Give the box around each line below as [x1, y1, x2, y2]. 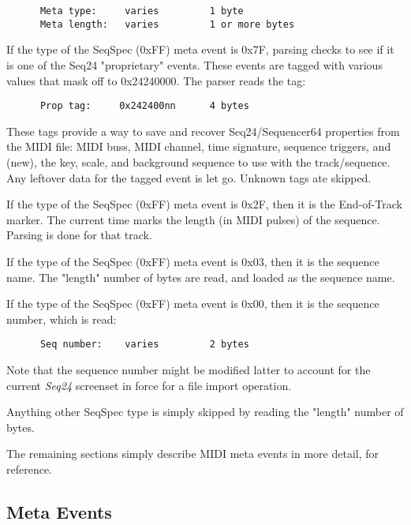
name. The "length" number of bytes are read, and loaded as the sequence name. [6, 268, 395, 285]
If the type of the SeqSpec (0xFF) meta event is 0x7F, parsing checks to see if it [6, 41, 394, 58]
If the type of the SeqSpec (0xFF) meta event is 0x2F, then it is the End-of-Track [6, 196, 402, 212]
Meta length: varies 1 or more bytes [39, 18, 295, 30]
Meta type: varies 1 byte [39, 6, 244, 17]
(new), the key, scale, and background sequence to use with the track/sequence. [6, 153, 390, 170]
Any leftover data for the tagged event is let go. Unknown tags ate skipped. [6, 169, 372, 186]
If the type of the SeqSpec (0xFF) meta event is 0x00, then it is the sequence [6, 295, 379, 312]
